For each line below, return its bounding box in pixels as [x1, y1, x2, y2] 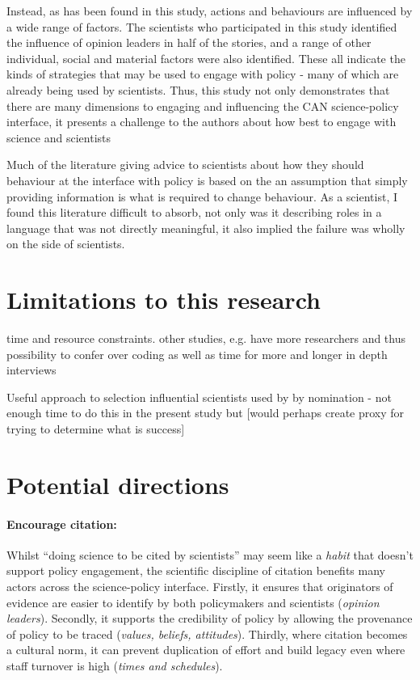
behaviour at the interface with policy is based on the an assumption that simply [6, 171, 408, 188]
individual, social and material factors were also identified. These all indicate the [6, 49, 405, 66]
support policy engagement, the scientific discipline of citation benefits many [6, 562, 385, 579]
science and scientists [6, 129, 111, 146]
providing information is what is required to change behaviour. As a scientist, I [6, 188, 397, 205]
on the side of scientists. [6, 235, 125, 252]
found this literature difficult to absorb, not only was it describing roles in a [6, 204, 382, 221]
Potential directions [6, 467, 229, 500]
